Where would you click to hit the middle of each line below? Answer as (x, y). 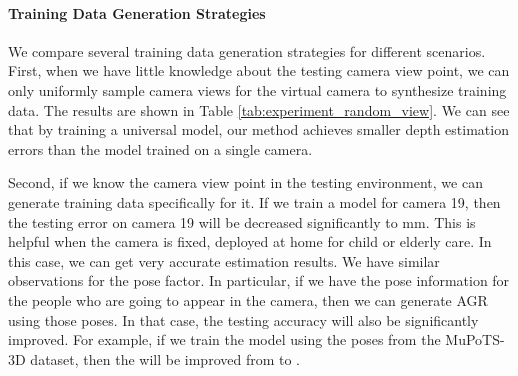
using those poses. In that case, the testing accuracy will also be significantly (243, 319)
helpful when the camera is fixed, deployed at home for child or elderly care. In (250, 241)
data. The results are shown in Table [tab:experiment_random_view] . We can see (259, 109)
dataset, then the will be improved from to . (165, 358)
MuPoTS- (475, 339)
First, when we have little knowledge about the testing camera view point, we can (259, 70)
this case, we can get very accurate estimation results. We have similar (224, 260)
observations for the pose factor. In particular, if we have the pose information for (259, 280)
